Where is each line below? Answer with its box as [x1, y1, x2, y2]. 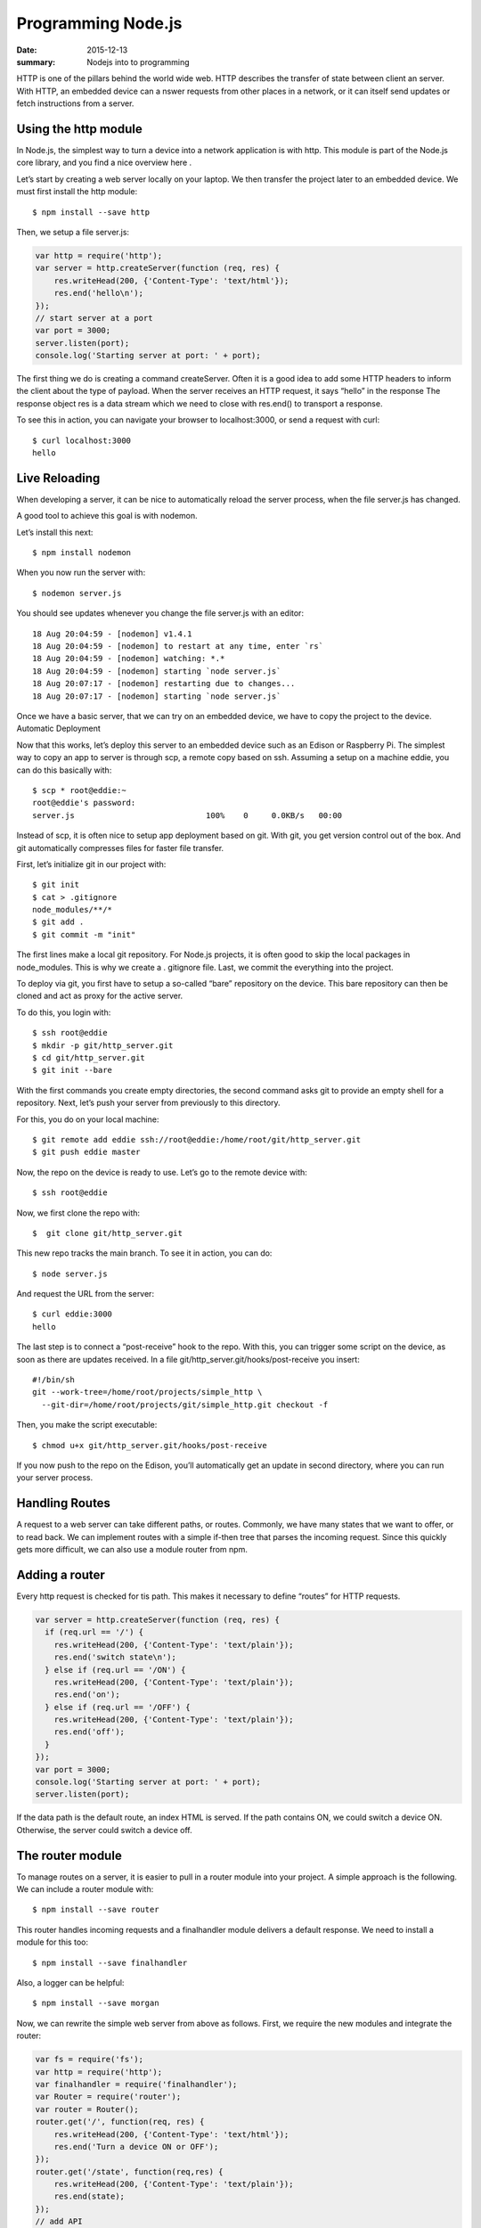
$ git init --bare [32, 1065, 113, 1076]
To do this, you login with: [16, 1007, 111, 1018]
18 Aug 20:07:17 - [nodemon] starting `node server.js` [32, 691, 281, 701]
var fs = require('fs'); [35, 2054, 144, 2065]
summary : [16, 56, 56, 67]
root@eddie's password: [32, 798, 136, 808]
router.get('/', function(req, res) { [35, 2117, 205, 2127]
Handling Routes [16, 1495, 111, 1511]
